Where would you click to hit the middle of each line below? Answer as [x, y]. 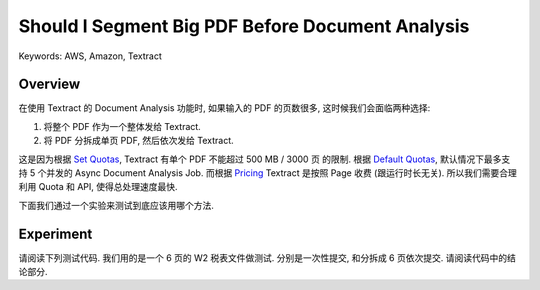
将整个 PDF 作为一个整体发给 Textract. [122, 126]
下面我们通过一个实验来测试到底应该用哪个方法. [116, 205]
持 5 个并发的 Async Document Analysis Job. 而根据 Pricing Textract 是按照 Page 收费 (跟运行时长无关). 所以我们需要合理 [267, 173]
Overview [49, 84]
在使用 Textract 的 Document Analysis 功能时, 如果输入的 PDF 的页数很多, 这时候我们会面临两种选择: [224, 108]
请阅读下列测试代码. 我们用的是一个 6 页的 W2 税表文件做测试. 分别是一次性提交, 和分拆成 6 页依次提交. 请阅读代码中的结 [267, 257]
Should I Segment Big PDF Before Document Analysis [244, 26]
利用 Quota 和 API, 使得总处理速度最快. [98, 187]
